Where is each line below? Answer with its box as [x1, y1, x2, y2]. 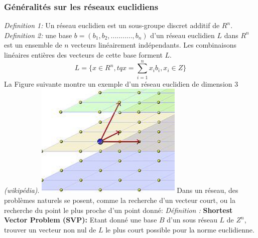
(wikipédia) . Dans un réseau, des [4, 185, 238, 195]
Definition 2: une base [4, 30, 72, 40]
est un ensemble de [4, 40, 62, 50]
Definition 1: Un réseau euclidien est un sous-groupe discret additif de [4, 20, 220, 31]
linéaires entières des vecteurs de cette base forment [4, 50, 163, 60]
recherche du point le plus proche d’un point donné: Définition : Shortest [4, 204, 233, 215]
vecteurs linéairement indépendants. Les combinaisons [71, 40, 237, 50]
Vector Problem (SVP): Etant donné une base [4, 214, 157, 225]
